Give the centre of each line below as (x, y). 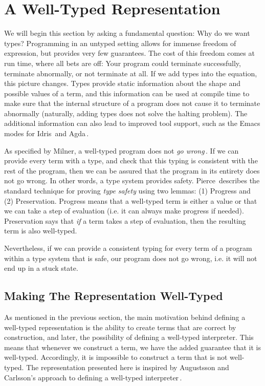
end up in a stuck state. (41, 268)
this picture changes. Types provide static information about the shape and (123, 83)
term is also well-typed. (41, 231)
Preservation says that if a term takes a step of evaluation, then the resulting (125, 220)
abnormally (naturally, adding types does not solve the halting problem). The (126, 113)
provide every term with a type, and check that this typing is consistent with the (131, 160)
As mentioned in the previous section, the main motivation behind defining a (125, 317)
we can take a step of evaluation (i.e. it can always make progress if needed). (124, 211)
